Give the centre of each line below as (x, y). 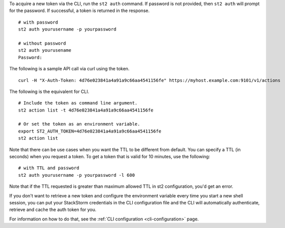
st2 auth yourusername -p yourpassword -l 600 (77, 175)
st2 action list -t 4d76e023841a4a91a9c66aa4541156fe (86, 110)
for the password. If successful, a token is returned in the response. (79, 11)
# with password (38, 22)
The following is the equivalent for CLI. (49, 91)
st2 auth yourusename (45, 50)
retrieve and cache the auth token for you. (53, 210)
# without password (42, 43)
